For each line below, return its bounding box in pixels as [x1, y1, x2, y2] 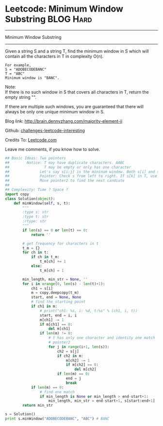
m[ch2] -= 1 [65, 358, 90, 363]
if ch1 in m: [31, 304, 57, 309]
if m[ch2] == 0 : [65, 363, 98, 367]
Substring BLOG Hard [5, 14, 92, 25]
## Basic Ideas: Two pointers [5, 156, 66, 160]
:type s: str [22, 210, 49, 215]
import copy [5, 191, 29, 197]
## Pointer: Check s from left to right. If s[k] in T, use [5, 174, 158, 179]
